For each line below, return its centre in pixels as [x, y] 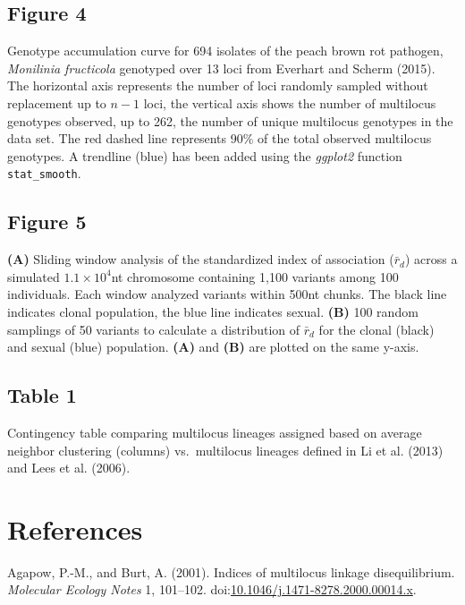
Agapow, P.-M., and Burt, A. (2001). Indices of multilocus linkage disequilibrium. [231, 571]
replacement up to [57, 102]
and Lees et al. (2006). [69, 468]
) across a [431, 259]
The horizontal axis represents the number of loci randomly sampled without [218, 85]
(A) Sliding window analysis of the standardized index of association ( [201, 259]
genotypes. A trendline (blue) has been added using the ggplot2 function [205, 155]
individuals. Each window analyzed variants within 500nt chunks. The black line [227, 294]
